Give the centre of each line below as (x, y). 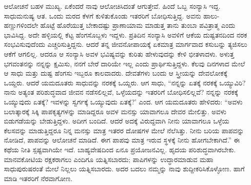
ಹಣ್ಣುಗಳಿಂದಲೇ (21, 25)
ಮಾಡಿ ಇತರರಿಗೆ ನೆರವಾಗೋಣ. (38, 178)
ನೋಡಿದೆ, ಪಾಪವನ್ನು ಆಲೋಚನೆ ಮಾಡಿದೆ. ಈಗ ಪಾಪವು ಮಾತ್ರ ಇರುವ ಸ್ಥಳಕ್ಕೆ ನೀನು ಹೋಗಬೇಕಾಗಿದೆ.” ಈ (122, 140)
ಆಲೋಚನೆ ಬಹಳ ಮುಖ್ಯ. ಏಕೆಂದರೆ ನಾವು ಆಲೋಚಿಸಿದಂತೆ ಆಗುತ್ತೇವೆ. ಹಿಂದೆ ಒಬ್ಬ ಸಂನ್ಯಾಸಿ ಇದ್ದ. (112, 6)
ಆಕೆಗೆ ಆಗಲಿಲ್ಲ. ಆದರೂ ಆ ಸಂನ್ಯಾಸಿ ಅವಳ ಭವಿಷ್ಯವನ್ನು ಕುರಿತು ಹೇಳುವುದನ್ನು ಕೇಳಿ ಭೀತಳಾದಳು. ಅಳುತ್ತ (119, 53)
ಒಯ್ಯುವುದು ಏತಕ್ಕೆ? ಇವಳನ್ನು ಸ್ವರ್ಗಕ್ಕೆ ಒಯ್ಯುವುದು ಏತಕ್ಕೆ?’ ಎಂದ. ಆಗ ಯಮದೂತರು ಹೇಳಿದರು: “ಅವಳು (123, 101)
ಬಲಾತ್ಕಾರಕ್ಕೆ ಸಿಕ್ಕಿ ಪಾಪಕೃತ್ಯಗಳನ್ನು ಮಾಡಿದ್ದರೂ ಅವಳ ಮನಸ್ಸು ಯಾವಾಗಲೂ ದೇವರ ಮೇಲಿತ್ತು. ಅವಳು (115, 111)
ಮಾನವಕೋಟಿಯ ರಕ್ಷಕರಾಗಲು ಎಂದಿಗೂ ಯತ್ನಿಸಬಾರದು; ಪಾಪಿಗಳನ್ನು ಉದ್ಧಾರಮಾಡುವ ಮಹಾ (109, 159)
